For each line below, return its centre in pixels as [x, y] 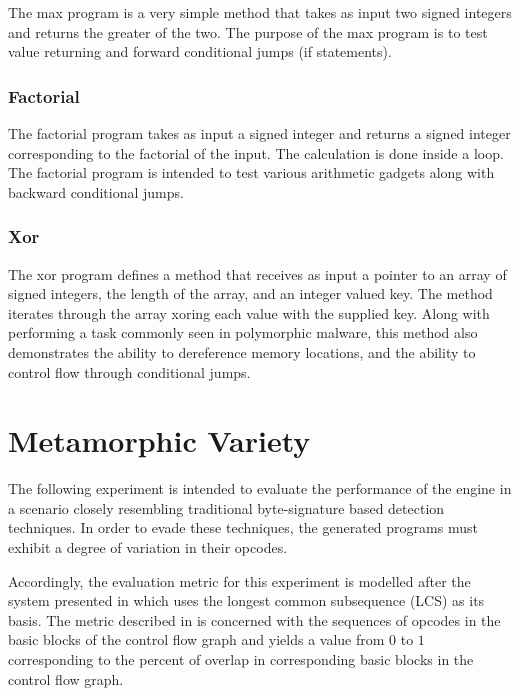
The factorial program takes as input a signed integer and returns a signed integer [259, 133]
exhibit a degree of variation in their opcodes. [148, 547]
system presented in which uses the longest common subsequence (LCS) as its [246, 600]
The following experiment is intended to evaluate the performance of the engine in [260, 488]
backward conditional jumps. [96, 191]
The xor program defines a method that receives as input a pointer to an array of [257, 273]
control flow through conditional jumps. [129, 371]
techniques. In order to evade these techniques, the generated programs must [243, 527]
